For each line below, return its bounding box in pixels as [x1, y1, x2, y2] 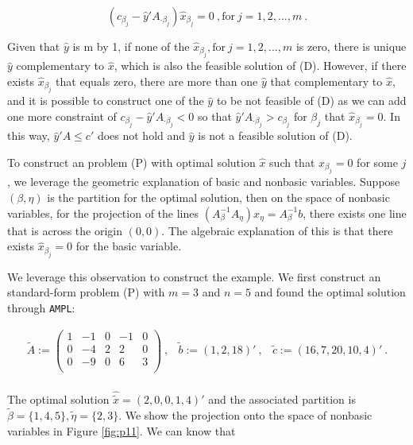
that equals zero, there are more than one [56, 73, 258, 89]
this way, [7, 127, 50, 144]
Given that [7, 38, 60, 54]
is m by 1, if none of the [72, 38, 190, 54]
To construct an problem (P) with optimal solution [7, 154, 256, 170]
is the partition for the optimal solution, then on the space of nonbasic [47, 189, 390, 205]
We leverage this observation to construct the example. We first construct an [7, 268, 381, 284]
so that [197, 108, 232, 124]
